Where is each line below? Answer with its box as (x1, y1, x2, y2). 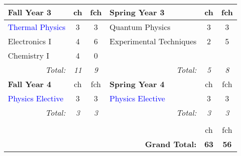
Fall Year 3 (8, 6, 51, 18)
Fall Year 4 (8, 78, 51, 90)
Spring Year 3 (109, 6, 165, 18)
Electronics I (8, 35, 51, 47)
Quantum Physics (109, 21, 171, 32)
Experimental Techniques (109, 35, 197, 47)
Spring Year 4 (109, 78, 165, 90)
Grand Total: (145, 138, 197, 150)
